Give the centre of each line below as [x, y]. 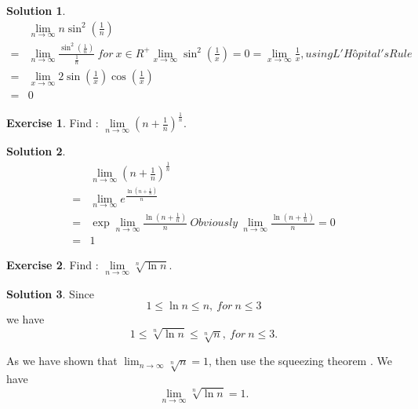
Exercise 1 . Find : [53, 122]
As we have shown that [62, 361]
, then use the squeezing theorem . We [300, 361]
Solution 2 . [36, 151]
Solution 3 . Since [50, 293]
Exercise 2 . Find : [53, 265]
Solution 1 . [36, 10]
